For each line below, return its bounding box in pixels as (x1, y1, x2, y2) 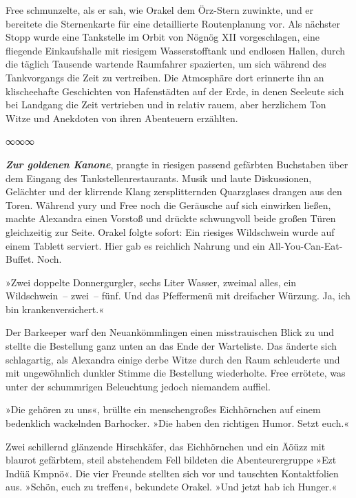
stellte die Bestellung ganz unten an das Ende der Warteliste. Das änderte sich (6, 339, 337, 353)
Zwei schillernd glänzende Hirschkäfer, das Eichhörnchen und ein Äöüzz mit (6, 439, 326, 453)
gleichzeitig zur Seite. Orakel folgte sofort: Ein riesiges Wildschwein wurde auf (6, 224, 335, 239)
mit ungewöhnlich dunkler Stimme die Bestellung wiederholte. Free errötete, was (6, 366, 346, 380)
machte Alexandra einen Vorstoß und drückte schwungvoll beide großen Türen (6, 211, 336, 226)
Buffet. (6, 252, 34, 266)
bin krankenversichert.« (6, 301, 104, 316)
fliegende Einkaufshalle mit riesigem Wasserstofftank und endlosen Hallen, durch (6, 43, 346, 57)
